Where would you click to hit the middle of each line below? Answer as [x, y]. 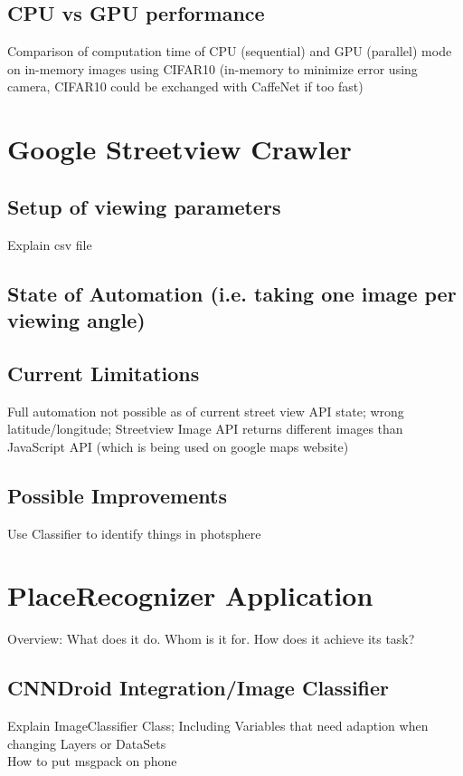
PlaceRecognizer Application [190, 595]
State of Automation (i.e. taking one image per [232, 293]
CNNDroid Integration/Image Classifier [198, 688]
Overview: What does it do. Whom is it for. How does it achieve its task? [211, 639]
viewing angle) [76, 319]
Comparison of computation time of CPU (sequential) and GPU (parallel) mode [230, 51]
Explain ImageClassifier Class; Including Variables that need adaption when [218, 726]
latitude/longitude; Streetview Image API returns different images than [205, 429]
